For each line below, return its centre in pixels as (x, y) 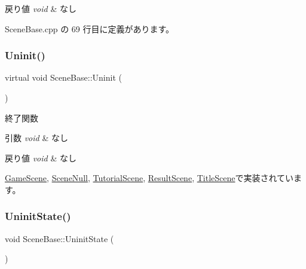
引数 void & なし (36, 138)
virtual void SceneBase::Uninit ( (63, 77)
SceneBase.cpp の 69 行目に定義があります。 (90, 28)
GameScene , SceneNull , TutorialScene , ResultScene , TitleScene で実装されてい (149, 178)
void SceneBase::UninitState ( (59, 238)
